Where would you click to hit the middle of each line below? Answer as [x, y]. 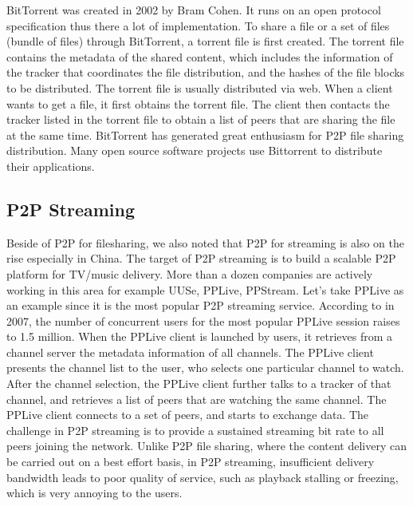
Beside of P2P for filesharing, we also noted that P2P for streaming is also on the [205, 242]
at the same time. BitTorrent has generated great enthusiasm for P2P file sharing [205, 134]
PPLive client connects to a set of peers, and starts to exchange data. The [188, 415]
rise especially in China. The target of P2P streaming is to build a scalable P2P [201, 258]
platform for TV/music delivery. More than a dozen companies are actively [190, 273]
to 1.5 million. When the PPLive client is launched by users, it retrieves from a [200, 336]
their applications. [51, 166]
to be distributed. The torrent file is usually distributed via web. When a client [200, 87]
